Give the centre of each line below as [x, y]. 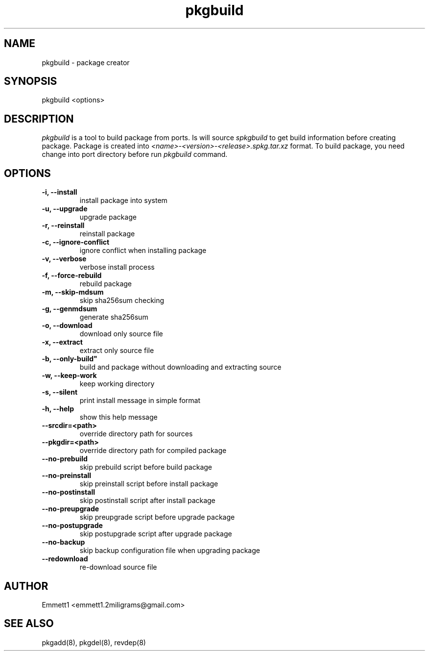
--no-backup [63, 542]
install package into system [123, 201]
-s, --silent [60, 392]
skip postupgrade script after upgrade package [156, 534]
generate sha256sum [114, 317]
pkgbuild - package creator [86, 62]
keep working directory [117, 384]
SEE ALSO [29, 624]
